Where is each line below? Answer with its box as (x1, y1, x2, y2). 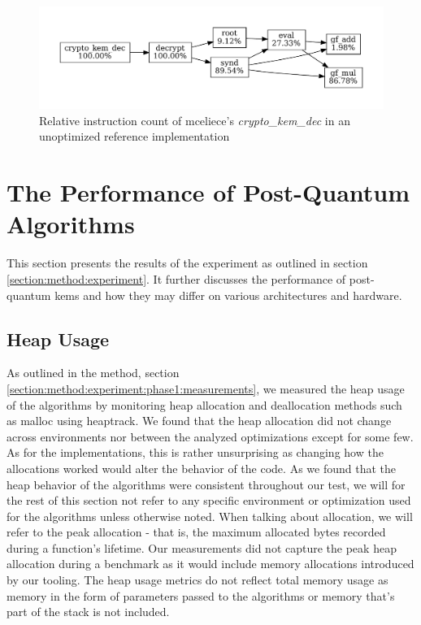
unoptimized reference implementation (39, 128, 230, 145)
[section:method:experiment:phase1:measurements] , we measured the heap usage (7, 380, 405, 397)
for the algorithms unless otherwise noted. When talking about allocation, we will (7, 507, 413, 524)
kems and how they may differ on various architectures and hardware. (54, 286, 402, 303)
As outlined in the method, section (7, 364, 180, 381)
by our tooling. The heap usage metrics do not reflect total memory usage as (7, 571, 388, 588)
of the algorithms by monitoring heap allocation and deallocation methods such (7, 396, 402, 413)
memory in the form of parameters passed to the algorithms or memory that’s (7, 587, 395, 604)
